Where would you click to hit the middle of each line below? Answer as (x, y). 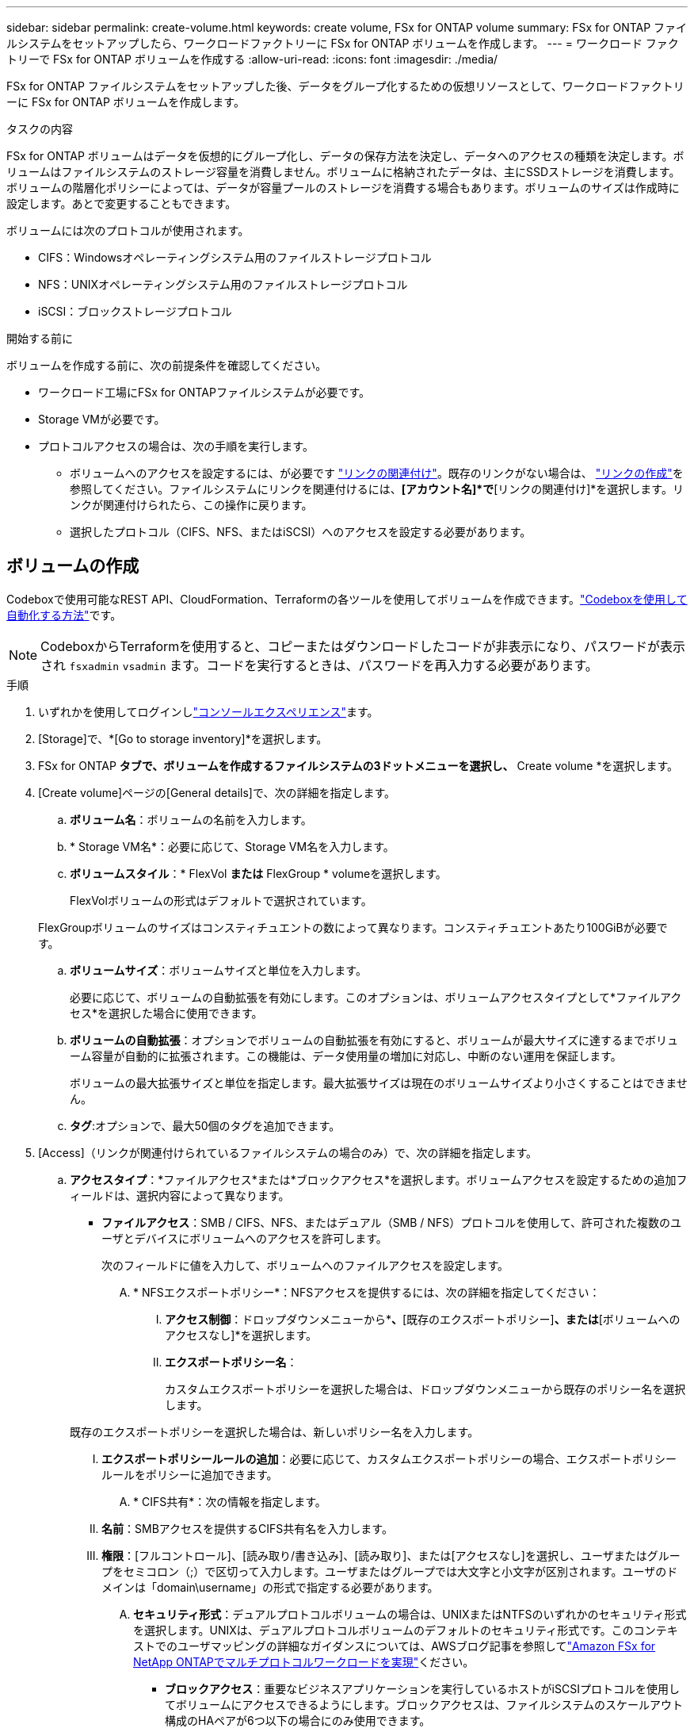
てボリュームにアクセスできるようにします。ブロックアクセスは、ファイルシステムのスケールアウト (424, 1704)
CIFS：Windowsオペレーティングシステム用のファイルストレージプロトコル (235, 257)
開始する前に (40, 338)
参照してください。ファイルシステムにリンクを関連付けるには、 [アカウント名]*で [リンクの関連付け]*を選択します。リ (377, 489)
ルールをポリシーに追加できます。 (190, 1474)
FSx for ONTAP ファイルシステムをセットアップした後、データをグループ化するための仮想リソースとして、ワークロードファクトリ (345, 86)
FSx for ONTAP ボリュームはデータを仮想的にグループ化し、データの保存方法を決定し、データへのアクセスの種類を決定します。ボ (345, 156)
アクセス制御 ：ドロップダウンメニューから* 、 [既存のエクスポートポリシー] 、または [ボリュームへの (423, 1319)
